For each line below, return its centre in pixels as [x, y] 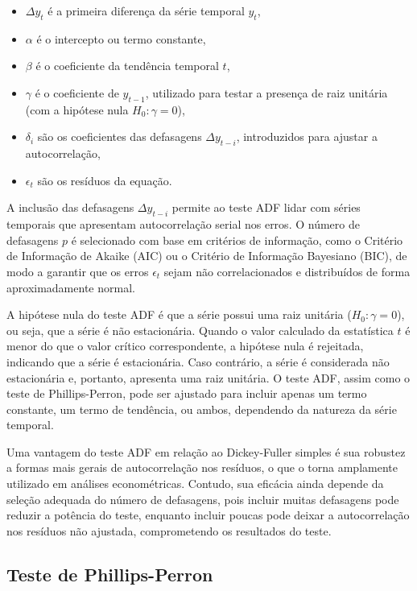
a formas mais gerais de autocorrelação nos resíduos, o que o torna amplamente [202, 467]
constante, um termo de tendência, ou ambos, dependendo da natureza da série [202, 409]
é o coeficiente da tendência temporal [127, 66]
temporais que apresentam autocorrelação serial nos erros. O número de [183, 224]
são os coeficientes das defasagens [120, 136]
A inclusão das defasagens [70, 207]
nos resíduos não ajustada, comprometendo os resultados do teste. [169, 530]
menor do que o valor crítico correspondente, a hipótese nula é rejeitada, [185, 346]
